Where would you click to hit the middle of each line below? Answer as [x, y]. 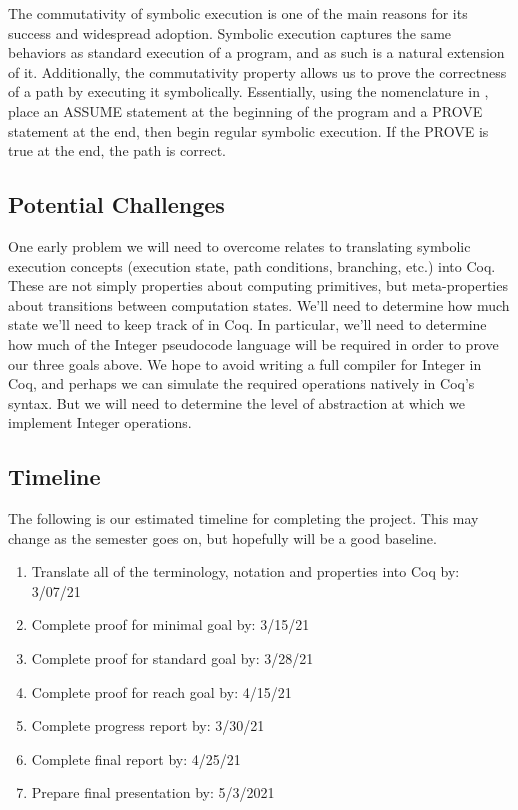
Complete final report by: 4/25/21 [136, 758]
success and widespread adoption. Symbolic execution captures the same [230, 32]
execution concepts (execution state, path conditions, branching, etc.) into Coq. [252, 265]
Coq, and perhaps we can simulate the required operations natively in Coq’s [241, 383]
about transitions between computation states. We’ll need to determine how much [259, 304]
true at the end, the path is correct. [117, 150]
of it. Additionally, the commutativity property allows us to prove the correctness [257, 71]
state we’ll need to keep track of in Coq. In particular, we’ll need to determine [247, 324]
